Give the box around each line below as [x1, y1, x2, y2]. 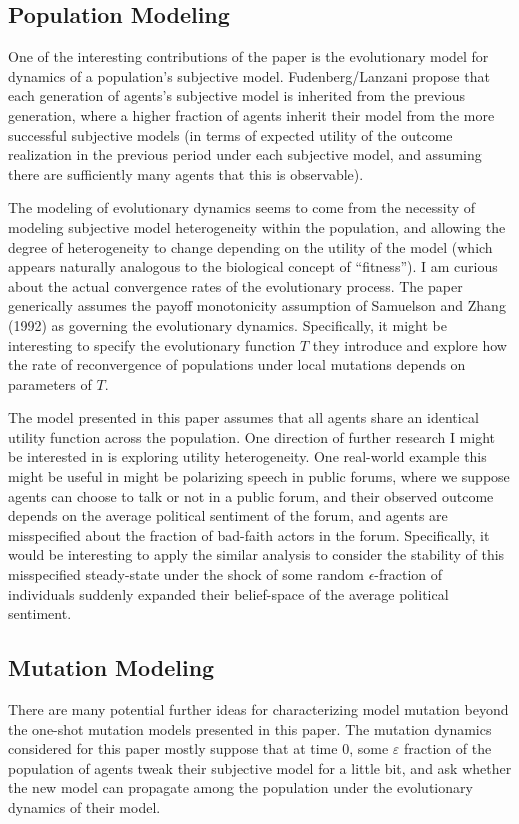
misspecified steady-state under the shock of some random [8, 564, 364, 585]
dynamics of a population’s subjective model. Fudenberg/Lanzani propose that [8, 65, 490, 86]
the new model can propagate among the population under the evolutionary [8, 777, 473, 798]
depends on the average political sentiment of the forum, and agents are [8, 505, 448, 526]
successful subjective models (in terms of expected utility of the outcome [8, 124, 453, 145]
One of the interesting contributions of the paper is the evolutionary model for [8, 46, 489, 67]
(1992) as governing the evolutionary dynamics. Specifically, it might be [8, 314, 447, 335]
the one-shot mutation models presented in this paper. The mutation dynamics [8, 718, 492, 739]
